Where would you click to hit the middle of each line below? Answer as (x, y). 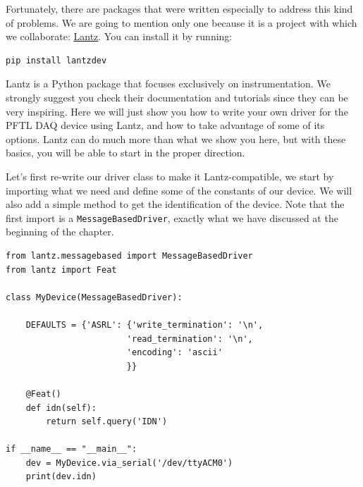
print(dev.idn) (61, 477)
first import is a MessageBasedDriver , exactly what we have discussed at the (172, 217)
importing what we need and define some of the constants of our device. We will (179, 190)
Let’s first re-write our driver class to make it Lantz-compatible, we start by (170, 176)
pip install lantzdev (56, 60)
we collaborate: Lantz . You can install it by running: (119, 36)
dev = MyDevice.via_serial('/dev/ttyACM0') (129, 463)
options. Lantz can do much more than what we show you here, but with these (176, 138)
